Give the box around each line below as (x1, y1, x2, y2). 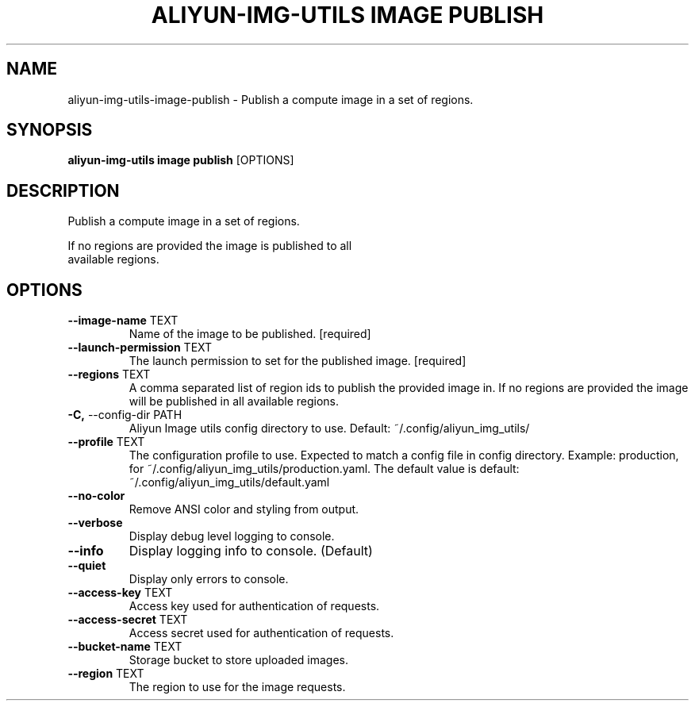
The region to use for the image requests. (129, 680, 346, 694)
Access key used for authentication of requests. (129, 599, 380, 613)
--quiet (67, 559, 106, 573)
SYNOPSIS (6, 120, 93, 140)
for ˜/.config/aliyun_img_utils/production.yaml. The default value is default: (129, 462, 520, 476)
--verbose (67, 516, 123, 530)
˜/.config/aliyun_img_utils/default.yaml (129, 475, 330, 490)
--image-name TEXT (67, 313, 179, 328)
